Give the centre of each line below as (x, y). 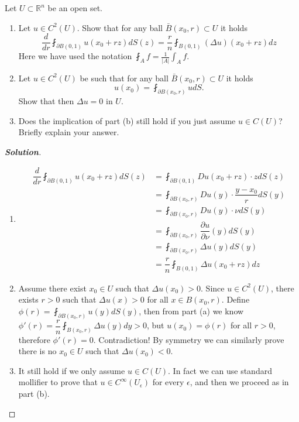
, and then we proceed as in (239, 382)
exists (28, 299)
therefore (34, 339)
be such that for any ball (124, 78)
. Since (213, 288)
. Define (236, 299)
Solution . (23, 151)
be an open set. (75, 8)
